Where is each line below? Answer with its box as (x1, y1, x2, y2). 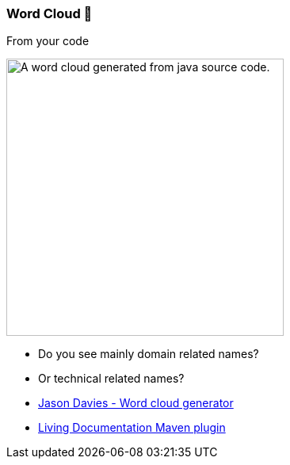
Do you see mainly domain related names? (38, 347, 259, 361)
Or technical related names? (38, 372, 185, 386)
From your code (6, 34, 90, 48)
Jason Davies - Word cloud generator (38, 396, 234, 410)
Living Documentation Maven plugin (38, 421, 226, 435)
